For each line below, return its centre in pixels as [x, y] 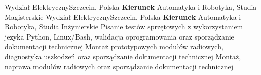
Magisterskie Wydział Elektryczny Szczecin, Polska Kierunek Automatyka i [123, 16]
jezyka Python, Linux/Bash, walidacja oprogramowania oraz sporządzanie [119, 36]
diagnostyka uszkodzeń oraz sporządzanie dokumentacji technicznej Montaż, [123, 56]
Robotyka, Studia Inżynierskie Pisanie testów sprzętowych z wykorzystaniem [124, 27]
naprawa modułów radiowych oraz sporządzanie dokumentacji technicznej [119, 66]
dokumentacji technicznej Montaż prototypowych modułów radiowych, [114, 46]
